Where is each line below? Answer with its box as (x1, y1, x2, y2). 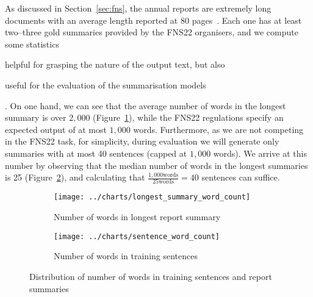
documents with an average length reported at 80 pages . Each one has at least (5, 13, 302, 26)
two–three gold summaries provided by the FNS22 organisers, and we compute (5, 26, 298, 38)
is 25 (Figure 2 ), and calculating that (5, 171, 145, 184)
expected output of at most (5, 123, 107, 135)
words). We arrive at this (213, 146, 307, 159)
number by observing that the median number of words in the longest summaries (5, 159, 308, 171)
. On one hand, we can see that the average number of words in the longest (5, 99, 286, 112)
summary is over (5, 111, 67, 124)
